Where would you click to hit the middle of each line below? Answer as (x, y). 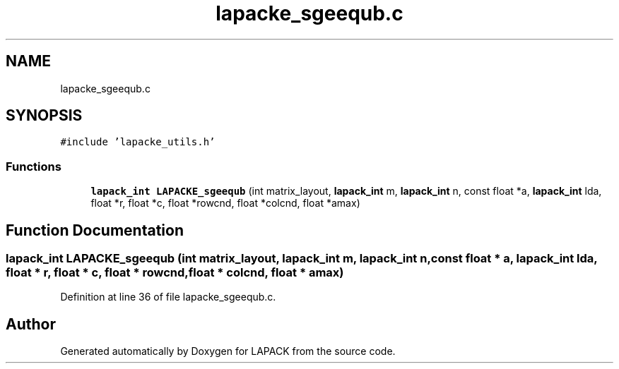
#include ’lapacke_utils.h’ (138, 142)
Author (31, 324)
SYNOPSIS (44, 116)
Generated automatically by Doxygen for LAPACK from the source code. (228, 351)
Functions (34, 166)
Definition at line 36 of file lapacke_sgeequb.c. (168, 297)
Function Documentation (95, 230)
